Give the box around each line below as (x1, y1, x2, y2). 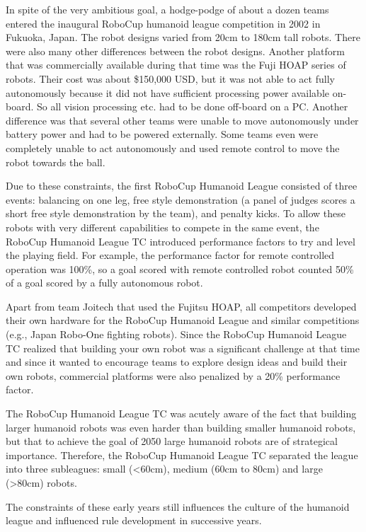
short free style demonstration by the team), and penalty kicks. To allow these (6, 206, 345, 221)
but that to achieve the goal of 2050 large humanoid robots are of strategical (6, 434, 338, 449)
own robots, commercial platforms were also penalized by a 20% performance (6, 368, 341, 383)
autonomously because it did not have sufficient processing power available (6, 85, 330, 100)
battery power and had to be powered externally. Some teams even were (6, 127, 319, 141)
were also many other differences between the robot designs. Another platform (6, 43, 345, 58)
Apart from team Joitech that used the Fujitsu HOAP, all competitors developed (6, 299, 357, 313)
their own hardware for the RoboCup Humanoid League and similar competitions (6, 313, 360, 328)
